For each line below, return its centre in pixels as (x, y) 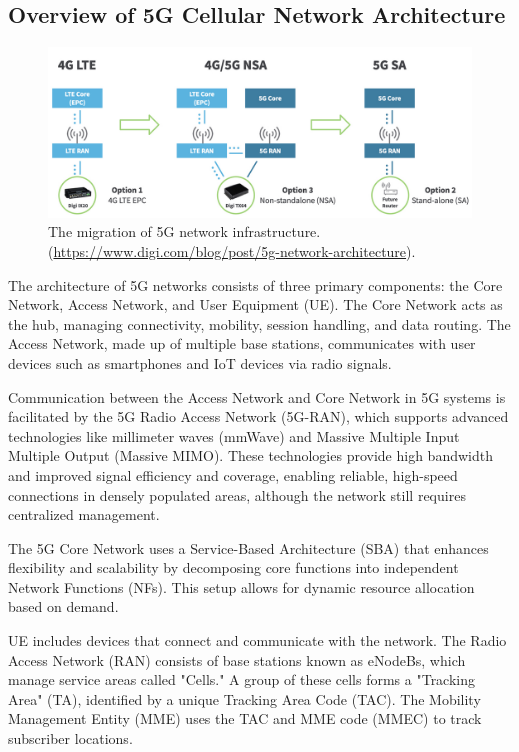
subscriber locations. (70, 738)
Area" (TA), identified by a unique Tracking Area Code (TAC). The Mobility (244, 698)
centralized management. (84, 514)
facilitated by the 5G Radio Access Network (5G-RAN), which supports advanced (258, 416)
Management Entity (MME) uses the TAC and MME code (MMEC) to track (245, 718)
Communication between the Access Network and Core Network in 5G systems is (257, 396)
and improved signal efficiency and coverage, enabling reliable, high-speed (233, 474)
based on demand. (63, 606)
